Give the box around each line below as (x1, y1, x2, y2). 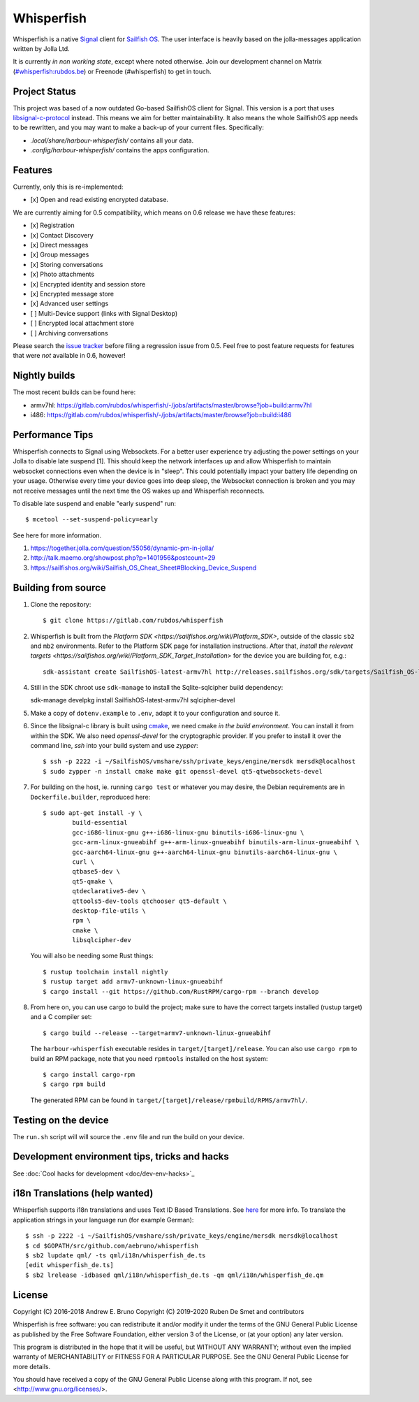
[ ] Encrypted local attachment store (30, 319, 134, 328)
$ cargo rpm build (43, 1081, 106, 1088)
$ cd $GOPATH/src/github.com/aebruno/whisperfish (25, 1241, 199, 1250)
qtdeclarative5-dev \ (72, 888, 147, 895)
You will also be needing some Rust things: (30, 951, 154, 960)
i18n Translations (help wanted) (13, 1187, 154, 1199)
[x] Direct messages (30, 241, 89, 250)
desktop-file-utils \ (72, 906, 147, 915)
